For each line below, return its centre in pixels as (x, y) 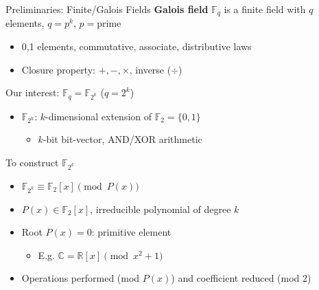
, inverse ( (150, 69)
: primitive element (131, 232)
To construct (32, 163)
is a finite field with (265, 9)
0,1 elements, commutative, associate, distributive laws (137, 46)
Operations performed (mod (81, 278)
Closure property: (58, 69)
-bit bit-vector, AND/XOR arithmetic (122, 139)
